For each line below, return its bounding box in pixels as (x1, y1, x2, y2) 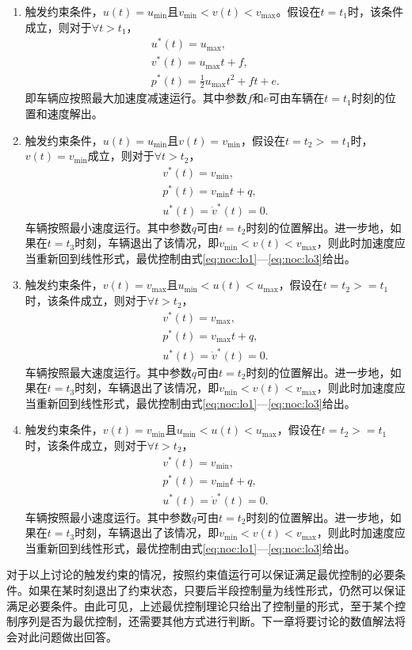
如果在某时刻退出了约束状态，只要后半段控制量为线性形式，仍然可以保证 (28, 581, 406, 598)
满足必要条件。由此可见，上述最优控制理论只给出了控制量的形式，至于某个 (6, 597, 395, 614)
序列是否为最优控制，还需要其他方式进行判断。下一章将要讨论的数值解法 (17, 613, 395, 629)
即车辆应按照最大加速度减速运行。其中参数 (25, 89, 247, 106)
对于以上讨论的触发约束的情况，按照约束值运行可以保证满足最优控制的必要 (6, 566, 395, 583)
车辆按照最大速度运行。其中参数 (25, 363, 192, 380)
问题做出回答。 (39, 628, 117, 644)
